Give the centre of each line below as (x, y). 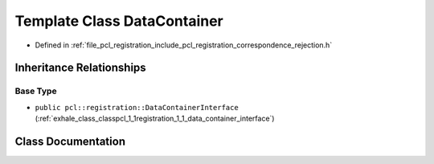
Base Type (36, 91)
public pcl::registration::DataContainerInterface (137, 107)
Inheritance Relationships (80, 68)
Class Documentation (70, 141)
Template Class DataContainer (119, 21)
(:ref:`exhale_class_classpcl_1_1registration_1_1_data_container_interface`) (155, 119)
